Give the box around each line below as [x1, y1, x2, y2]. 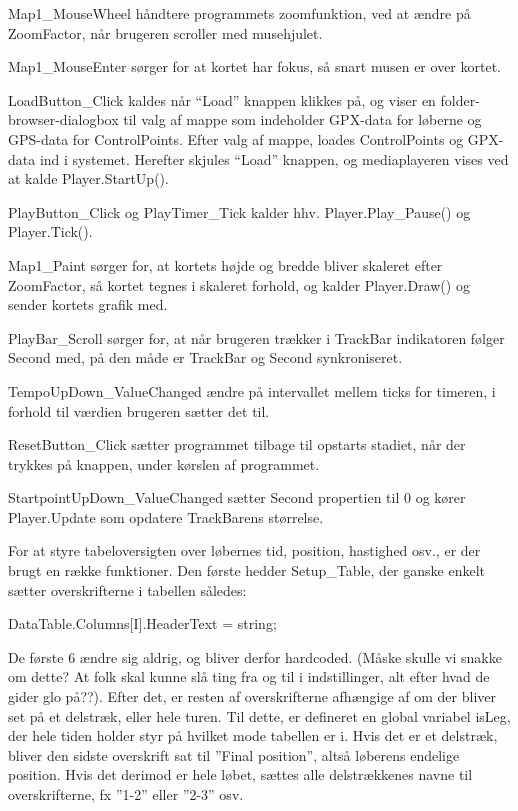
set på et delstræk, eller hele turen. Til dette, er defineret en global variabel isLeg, [8, 705, 511, 726]
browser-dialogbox [8, 109, 119, 130]
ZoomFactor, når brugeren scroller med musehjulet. [8, 22, 323, 43]
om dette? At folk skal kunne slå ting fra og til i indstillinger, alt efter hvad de [8, 666, 490, 687]
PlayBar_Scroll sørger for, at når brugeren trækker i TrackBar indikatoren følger [8, 327, 505, 348]
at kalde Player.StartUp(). [8, 168, 169, 189]
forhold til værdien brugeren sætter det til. [8, 400, 270, 421]
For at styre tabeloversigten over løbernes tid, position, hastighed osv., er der [8, 540, 481, 561]
